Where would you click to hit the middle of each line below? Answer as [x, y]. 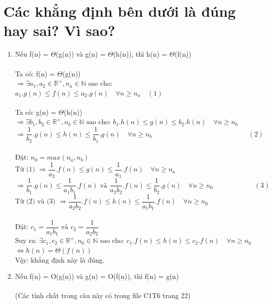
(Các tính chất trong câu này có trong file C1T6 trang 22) [103, 295]
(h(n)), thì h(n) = [140, 54]
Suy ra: [26, 241]
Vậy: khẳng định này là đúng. [60, 259]
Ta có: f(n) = [35, 73]
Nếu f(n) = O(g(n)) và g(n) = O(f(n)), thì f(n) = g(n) [97, 276]
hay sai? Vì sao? [60, 30]
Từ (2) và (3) [35, 202]
